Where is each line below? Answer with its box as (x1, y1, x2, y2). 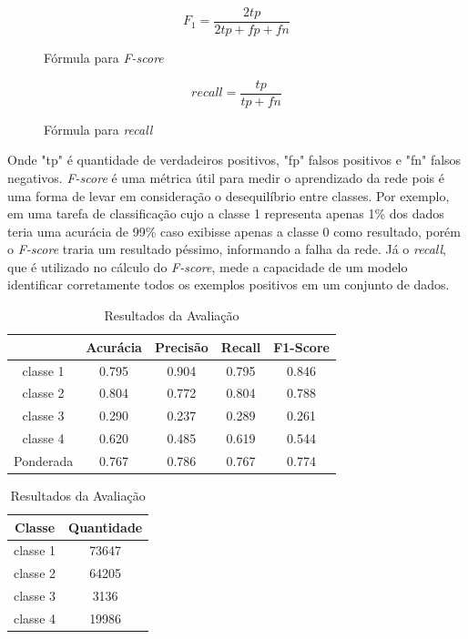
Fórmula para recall (44, 119, 153, 138)
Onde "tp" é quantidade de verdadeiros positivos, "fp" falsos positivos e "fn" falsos (7, 150, 462, 169)
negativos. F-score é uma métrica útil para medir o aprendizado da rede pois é (7, 167, 444, 187)
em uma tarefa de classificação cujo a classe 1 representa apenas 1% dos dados (7, 204, 444, 223)
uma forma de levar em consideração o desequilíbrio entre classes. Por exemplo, (7, 186, 450, 205)
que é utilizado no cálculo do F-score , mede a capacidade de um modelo (7, 257, 408, 276)
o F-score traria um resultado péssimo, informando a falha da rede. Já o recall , (7, 239, 446, 259)
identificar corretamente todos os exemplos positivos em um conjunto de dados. (7, 275, 450, 294)
